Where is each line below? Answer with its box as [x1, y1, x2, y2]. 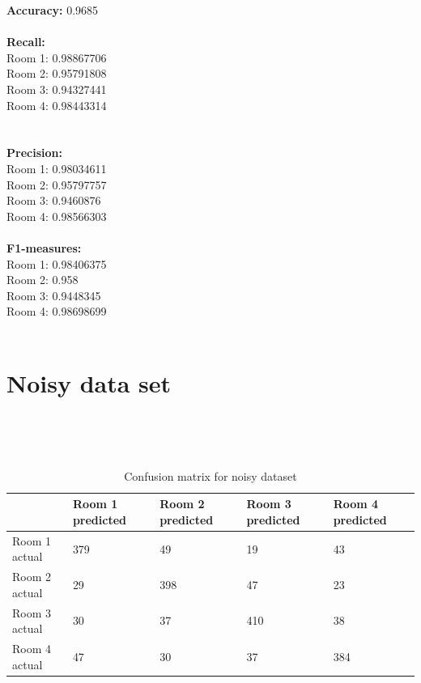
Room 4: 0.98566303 [6, 207, 107, 224]
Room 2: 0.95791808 [6, 65, 107, 82]
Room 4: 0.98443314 [6, 96, 107, 113]
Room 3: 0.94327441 [6, 80, 107, 97]
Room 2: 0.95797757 [6, 176, 107, 193]
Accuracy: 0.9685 [6, 2, 99, 18]
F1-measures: [6, 239, 82, 256]
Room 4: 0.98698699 [6, 303, 107, 320]
